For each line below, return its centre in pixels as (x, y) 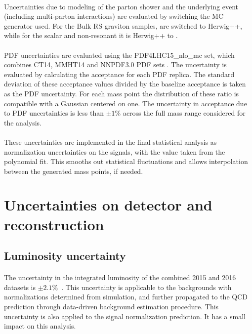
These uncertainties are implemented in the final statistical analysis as (110, 142)
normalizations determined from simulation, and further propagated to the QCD (126, 297)
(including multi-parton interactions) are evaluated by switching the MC (114, 16)
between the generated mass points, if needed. (74, 171)
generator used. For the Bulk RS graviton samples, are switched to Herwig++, (123, 25)
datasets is (20, 287)
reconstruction (54, 224)
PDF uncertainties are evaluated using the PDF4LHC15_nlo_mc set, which (119, 55)
